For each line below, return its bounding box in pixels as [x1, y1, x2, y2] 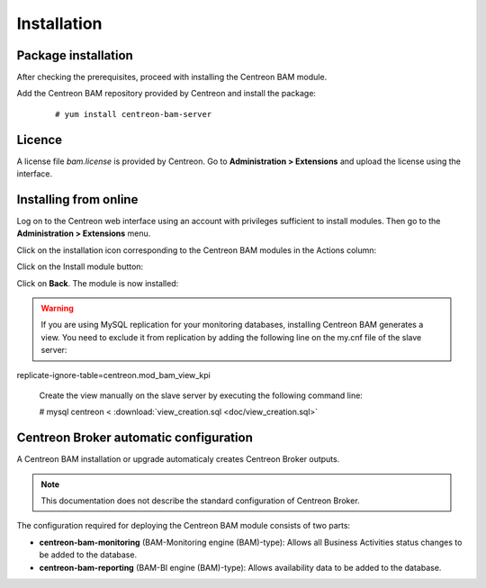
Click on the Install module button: [16, 261, 144, 272]
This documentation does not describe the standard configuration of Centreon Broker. [40, 495, 360, 506]
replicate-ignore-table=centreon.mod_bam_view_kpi [16, 369, 211, 380]
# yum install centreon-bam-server [55, 109, 212, 119]
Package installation [16, 48, 134, 63]
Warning [40, 303, 74, 313]
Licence [16, 131, 63, 148]
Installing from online [16, 192, 139, 207]
